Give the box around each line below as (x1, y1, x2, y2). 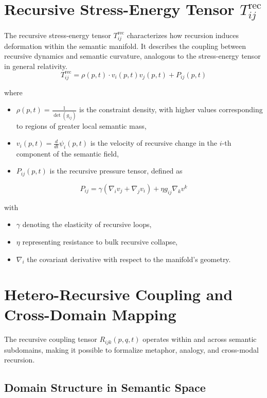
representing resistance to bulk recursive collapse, (22, 236, 177, 247)
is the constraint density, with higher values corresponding (79, 104, 263, 115)
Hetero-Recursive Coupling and (4, 284, 233, 305)
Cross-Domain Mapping (4, 304, 176, 325)
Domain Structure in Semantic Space (4, 379, 206, 395)
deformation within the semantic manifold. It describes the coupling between (4, 40, 246, 51)
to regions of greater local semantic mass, (16, 120, 147, 131)
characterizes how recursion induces (127, 29, 239, 40)
